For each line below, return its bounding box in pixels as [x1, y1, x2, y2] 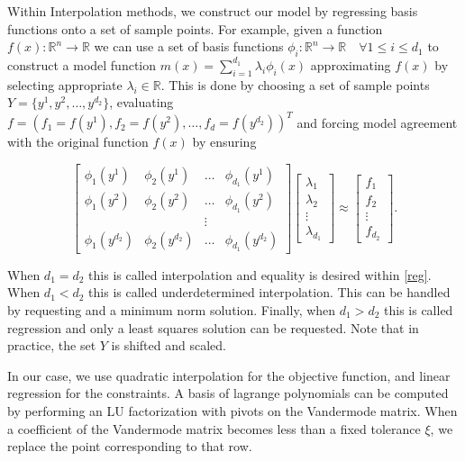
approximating [310, 55, 391, 74]
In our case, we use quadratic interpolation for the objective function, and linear [7, 366, 451, 384]
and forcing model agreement [296, 113, 458, 131]
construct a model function [7, 55, 157, 74]
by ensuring [192, 132, 257, 151]
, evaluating [109, 93, 174, 112]
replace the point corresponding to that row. [7, 437, 252, 456]
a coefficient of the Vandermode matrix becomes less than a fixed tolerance [7, 419, 421, 438]
